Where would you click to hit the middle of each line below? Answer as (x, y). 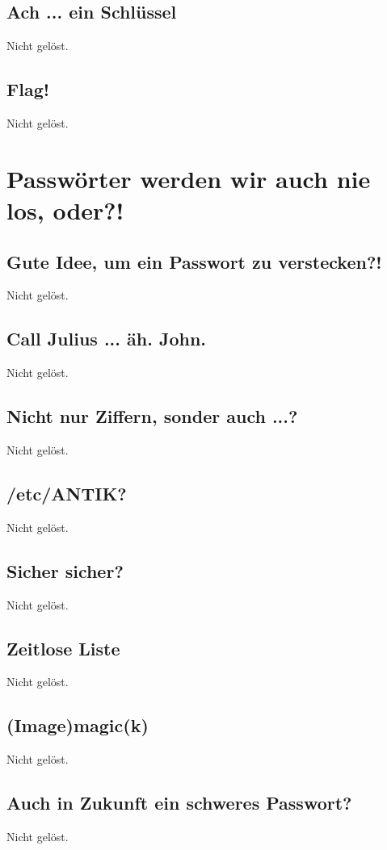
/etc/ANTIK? (67, 493)
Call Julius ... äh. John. (107, 339)
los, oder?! (65, 209)
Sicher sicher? (65, 570)
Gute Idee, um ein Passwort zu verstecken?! (194, 261)
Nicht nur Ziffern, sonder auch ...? (152, 416)
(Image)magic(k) (78, 725)
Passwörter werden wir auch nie (189, 178)
